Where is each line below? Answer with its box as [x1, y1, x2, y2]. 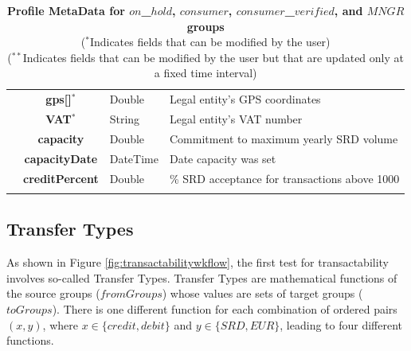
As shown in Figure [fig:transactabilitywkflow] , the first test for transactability [6, 254, 389, 271]
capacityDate [24, 150, 98, 166]
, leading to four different [280, 316, 403, 333]
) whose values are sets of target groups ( [162, 285, 363, 302]
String [109, 111, 140, 127]
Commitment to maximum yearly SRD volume [169, 130, 398, 146]
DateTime [109, 150, 159, 166]
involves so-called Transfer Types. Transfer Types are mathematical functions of [6, 269, 397, 286]
